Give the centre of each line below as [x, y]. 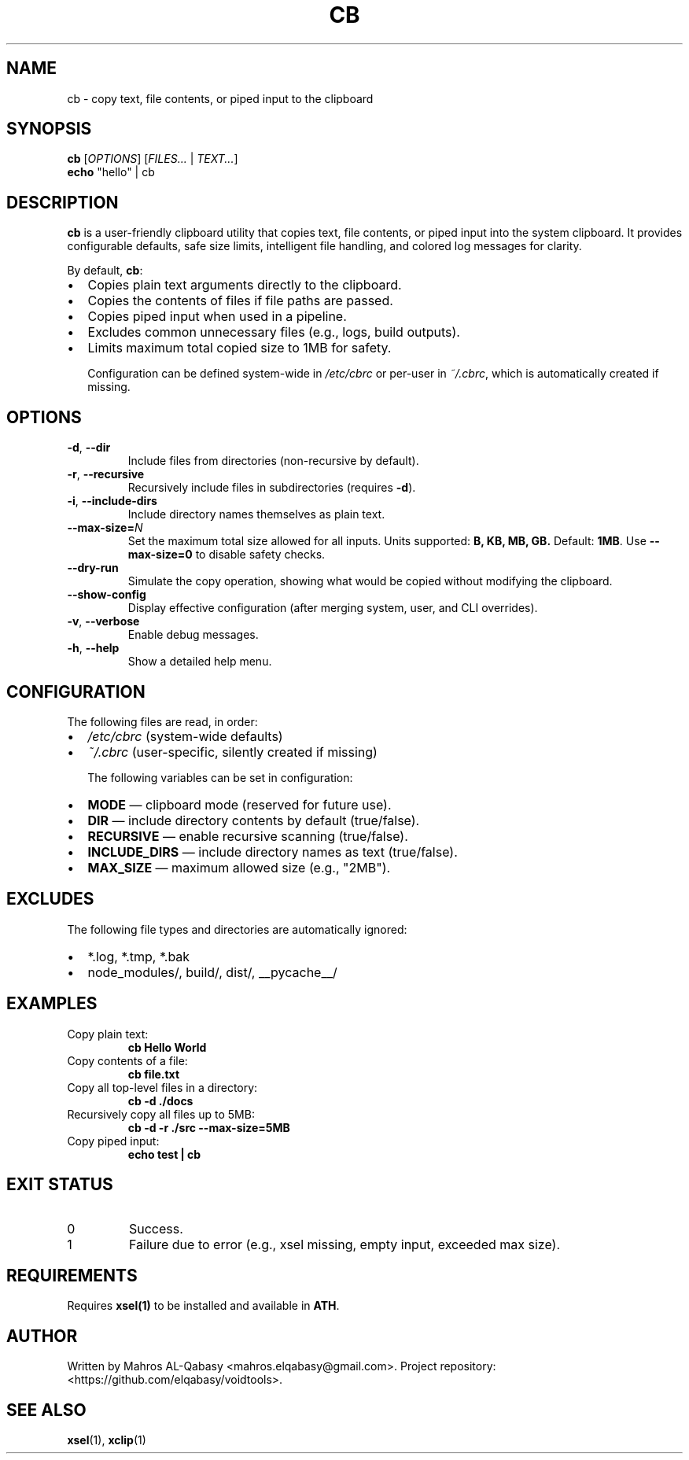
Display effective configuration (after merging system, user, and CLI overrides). [333, 608]
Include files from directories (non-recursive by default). [273, 461]
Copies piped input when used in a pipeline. [217, 317]
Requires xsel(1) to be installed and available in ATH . [203, 1306]
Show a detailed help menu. [200, 662]
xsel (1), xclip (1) [107, 1440]
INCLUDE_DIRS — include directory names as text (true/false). [273, 852]
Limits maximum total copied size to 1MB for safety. [239, 348]
